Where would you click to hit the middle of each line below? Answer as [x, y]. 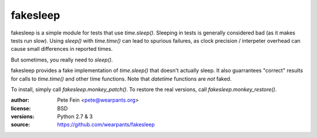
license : [21, 108]
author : [20, 100]
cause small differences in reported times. [62, 49]
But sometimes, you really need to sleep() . [62, 60]
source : [21, 125]
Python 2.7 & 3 [75, 116]
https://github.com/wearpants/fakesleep [106, 125]
